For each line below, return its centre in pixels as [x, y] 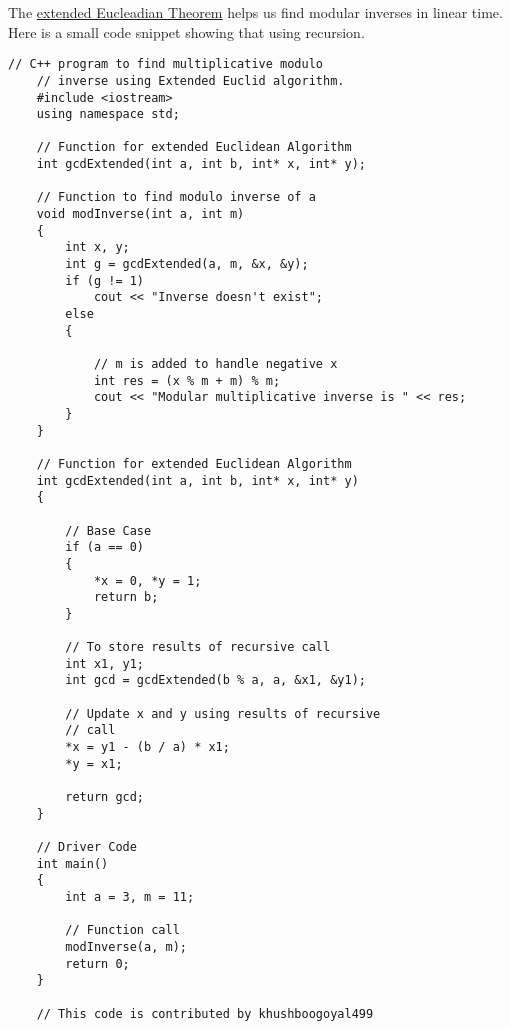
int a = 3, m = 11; [130, 897]
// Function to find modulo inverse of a [176, 197]
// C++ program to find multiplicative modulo [165, 64]
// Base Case [108, 530]
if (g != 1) [105, 280]
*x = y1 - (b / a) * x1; [147, 747]
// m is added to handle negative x [215, 364]
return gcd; [105, 797]
